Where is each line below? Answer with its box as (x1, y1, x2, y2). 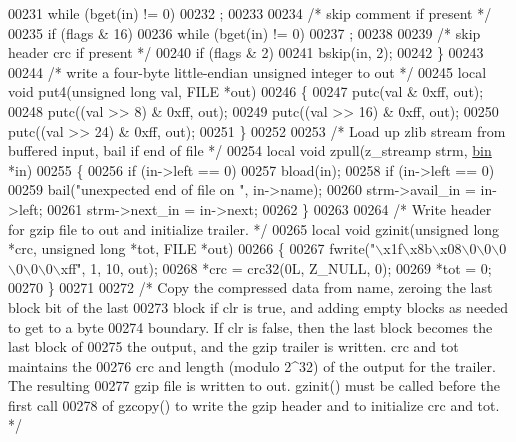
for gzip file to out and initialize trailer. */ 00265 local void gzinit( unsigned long (8, 218, 500, 239)
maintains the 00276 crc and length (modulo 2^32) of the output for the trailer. (8, 355, 496, 376)
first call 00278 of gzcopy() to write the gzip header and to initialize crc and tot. (8, 394, 500, 415)
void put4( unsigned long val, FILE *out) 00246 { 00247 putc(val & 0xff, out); (8, 81, 484, 102)
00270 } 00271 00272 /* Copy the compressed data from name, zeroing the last (8, 277, 493, 298)
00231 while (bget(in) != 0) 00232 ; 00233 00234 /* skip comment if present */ (8, 3, 492, 23)
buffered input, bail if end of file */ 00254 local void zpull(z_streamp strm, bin (8, 140, 492, 161)
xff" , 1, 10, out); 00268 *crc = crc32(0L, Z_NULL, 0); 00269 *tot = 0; (60, 257, 492, 278)
